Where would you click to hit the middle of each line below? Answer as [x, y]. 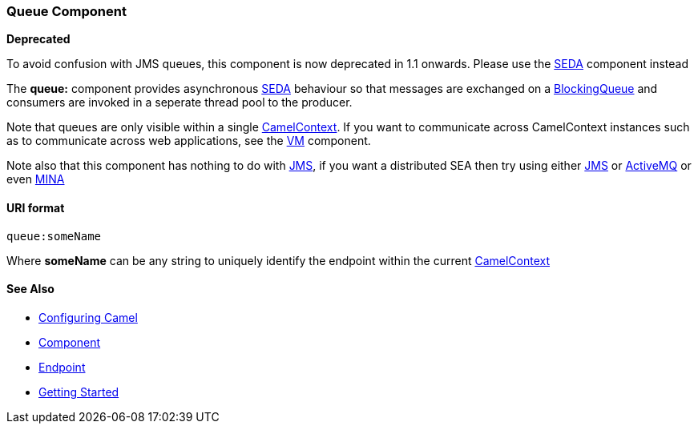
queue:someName [54, 236]
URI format [36, 207]
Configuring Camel [88, 317]
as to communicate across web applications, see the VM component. [189, 141]
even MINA [36, 179]
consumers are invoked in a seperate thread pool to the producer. [180, 102]
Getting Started [79, 392]
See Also [30, 289]
